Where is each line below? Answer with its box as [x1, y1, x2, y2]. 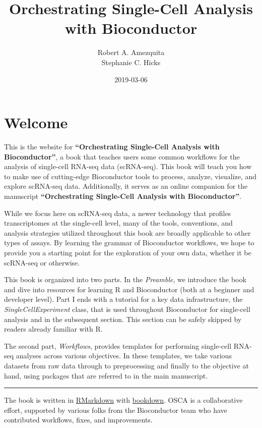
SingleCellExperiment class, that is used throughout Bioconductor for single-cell [4, 303, 250, 314]
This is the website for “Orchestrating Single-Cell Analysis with [4, 141, 220, 152]
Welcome [4, 112, 68, 133]
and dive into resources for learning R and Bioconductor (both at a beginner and [4, 284, 254, 294]
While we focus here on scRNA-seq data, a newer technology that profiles [4, 207, 231, 218]
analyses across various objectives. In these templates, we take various [16, 350, 232, 361]
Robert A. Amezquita [97, 47, 165, 58]
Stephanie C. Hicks [101, 57, 161, 67]
